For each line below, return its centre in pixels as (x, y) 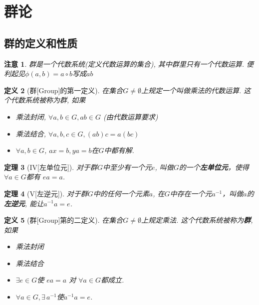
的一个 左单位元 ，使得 (214, 167)
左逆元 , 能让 (24, 203)
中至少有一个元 (127, 167)
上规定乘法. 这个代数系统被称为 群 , (197, 220)
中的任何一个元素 (121, 193)
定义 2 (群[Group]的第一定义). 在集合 (64, 90)
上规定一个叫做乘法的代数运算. (191, 90)
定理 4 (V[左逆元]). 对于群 (46, 193)
